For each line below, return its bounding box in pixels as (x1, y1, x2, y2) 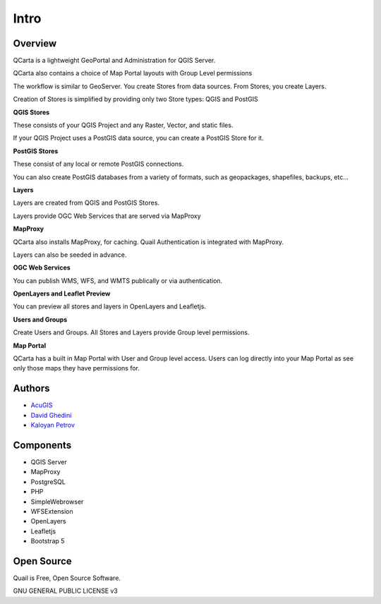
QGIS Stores (13, 108, 50, 116)
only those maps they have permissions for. (13, 364, 140, 373)
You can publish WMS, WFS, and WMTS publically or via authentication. (13, 276, 223, 285)
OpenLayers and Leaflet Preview (13, 289, 111, 298)
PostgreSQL (30, 477, 66, 486)
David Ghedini (30, 411, 72, 419)
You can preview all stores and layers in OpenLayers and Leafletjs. (13, 302, 206, 310)
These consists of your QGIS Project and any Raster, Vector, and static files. (13, 121, 234, 130)
